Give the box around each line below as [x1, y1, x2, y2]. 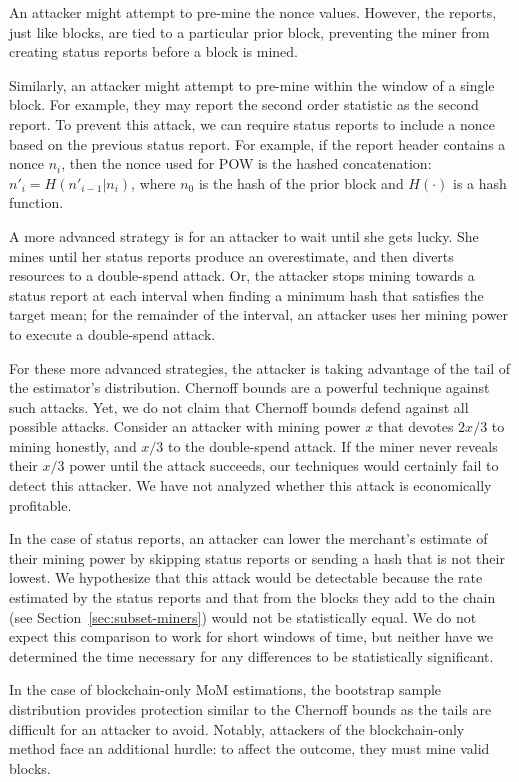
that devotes [377, 416, 454, 437]
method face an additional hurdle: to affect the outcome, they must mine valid [9, 738, 490, 759]
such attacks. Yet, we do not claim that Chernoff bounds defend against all [9, 396, 469, 417]
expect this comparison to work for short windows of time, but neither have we [9, 626, 493, 647]
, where [131, 172, 176, 193]
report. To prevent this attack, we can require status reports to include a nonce [9, 113, 495, 134]
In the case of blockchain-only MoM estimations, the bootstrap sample [9, 679, 442, 700]
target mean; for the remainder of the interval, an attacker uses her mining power [9, 304, 508, 325]
